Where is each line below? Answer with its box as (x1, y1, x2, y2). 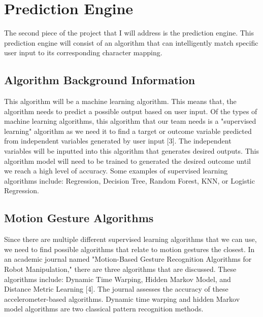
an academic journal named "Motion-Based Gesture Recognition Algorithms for (4, 254, 252, 264)
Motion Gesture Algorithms (4, 210, 154, 226)
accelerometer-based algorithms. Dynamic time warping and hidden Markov (4, 293, 240, 304)
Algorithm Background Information (4, 72, 195, 88)
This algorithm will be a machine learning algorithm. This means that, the (4, 96, 237, 107)
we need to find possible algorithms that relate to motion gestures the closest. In (4, 243, 255, 254)
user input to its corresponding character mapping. (4, 47, 162, 58)
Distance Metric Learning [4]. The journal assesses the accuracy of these (4, 284, 228, 294)
